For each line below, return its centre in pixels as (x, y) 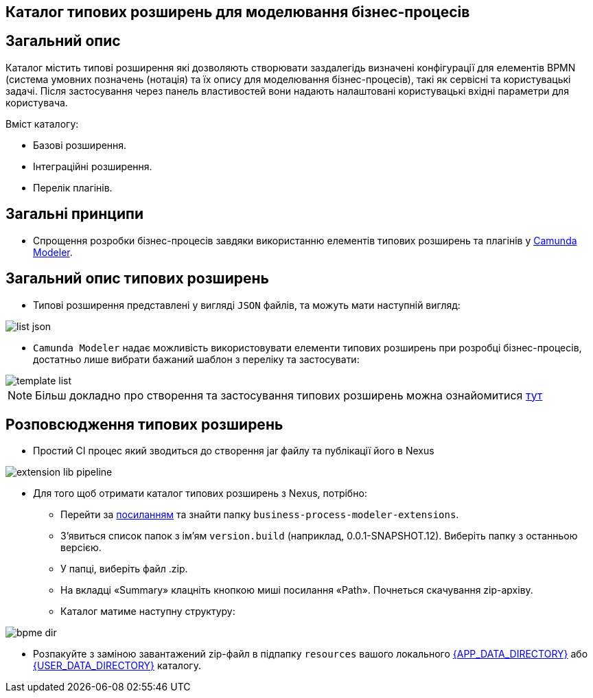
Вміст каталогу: (42, 124)
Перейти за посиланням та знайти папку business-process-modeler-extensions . (260, 515)
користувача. (37, 102)
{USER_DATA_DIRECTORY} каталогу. (117, 666)
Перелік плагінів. (73, 187)
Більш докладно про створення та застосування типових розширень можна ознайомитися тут (289, 395)
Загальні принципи (74, 214)
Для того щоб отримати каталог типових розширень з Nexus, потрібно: (200, 493)
